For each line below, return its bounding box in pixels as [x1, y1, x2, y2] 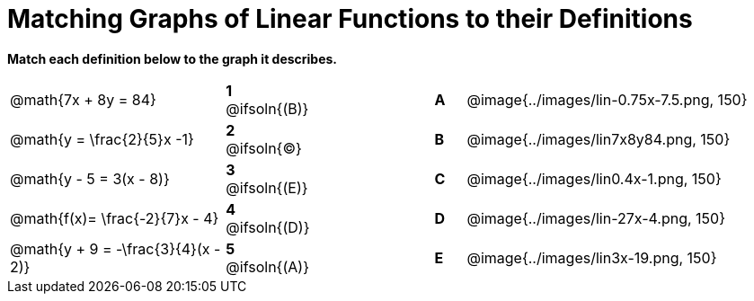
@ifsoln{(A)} [226, 257, 309, 276]
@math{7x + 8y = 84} [10, 90, 156, 109]
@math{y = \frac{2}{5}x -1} [10, 129, 194, 148]
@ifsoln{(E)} [226, 178, 308, 197]
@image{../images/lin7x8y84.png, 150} [466, 129, 731, 148]
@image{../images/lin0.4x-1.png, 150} [466, 169, 722, 188]
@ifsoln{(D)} [226, 217, 310, 236]
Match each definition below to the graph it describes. [7, 50, 338, 66]
